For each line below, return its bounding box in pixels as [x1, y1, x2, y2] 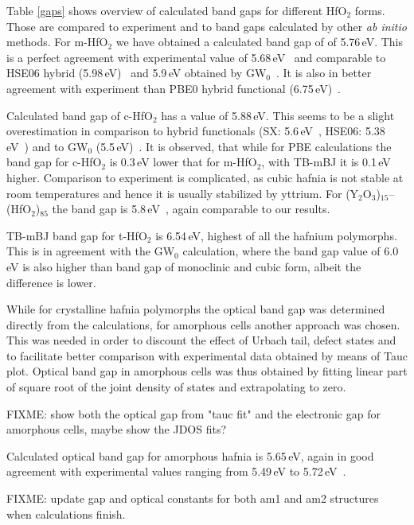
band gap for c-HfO [6, 154, 102, 170]
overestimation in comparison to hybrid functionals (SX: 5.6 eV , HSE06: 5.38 [6, 122, 385, 139]
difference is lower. [6, 274, 96, 290]
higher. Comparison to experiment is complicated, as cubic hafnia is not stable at [6, 169, 404, 185]
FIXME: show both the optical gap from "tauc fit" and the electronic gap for [6, 405, 381, 422]
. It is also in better [275, 64, 372, 81]
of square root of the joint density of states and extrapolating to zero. [6, 379, 346, 395]
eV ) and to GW [6, 138, 88, 154]
